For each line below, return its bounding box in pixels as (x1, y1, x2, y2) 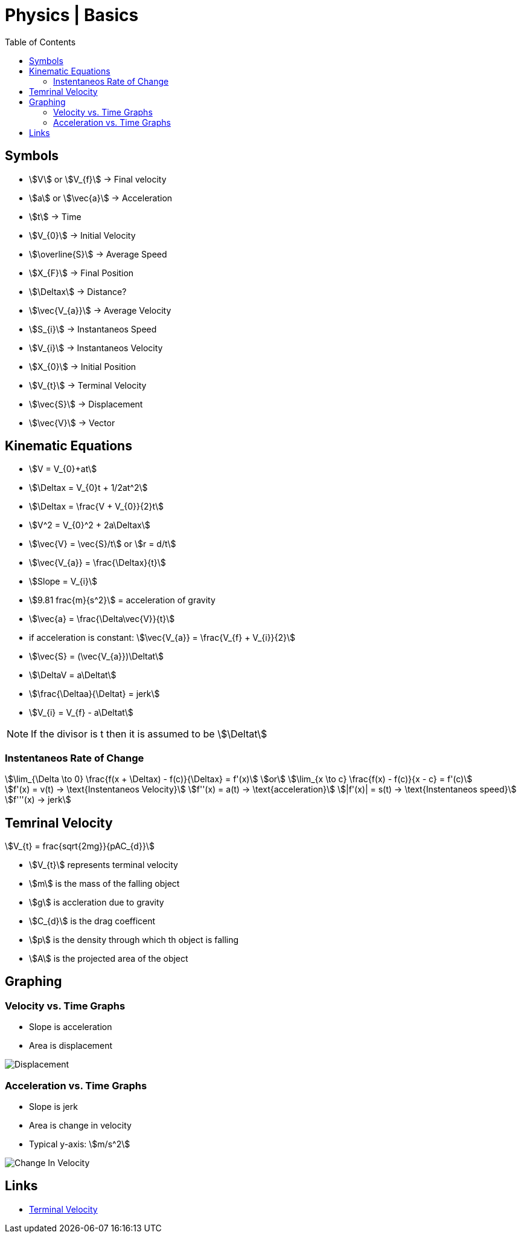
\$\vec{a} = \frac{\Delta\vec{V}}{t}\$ (29, 614, 175, 624)
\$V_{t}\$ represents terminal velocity (29, 860, 178, 870)
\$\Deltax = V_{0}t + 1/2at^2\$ (29, 482, 148, 493)
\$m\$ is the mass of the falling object (29, 878, 180, 889)
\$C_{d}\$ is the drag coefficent (29, 916, 156, 927)
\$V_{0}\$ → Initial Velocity (29, 230, 136, 241)
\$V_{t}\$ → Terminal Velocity (29, 380, 147, 391)
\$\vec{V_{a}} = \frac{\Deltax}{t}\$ (29, 557, 166, 568)
